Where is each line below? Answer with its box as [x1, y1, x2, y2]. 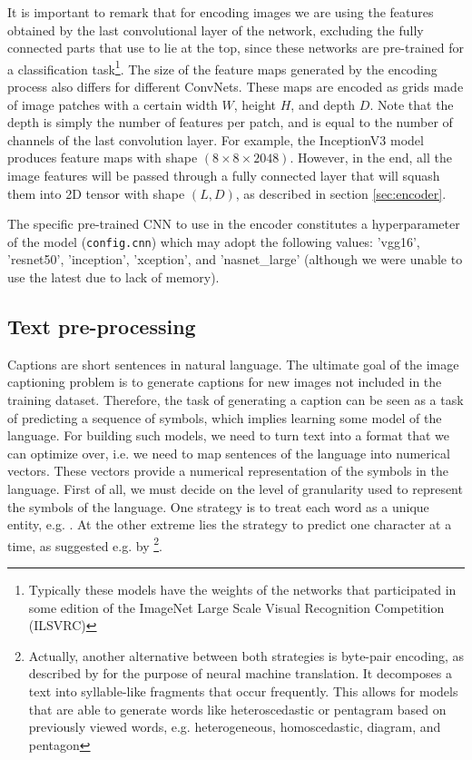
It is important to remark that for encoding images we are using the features [7, 3, 434, 21]
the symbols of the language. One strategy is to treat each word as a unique [7, 497, 429, 516]
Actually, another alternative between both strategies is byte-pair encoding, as [28, 646, 464, 665]
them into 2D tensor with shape [7, 183, 185, 202]
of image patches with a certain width [7, 94, 218, 114]
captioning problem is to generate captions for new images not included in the [7, 372, 442, 391]
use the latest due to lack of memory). [7, 268, 220, 287]
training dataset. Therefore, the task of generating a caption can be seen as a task [7, 390, 464, 410]
